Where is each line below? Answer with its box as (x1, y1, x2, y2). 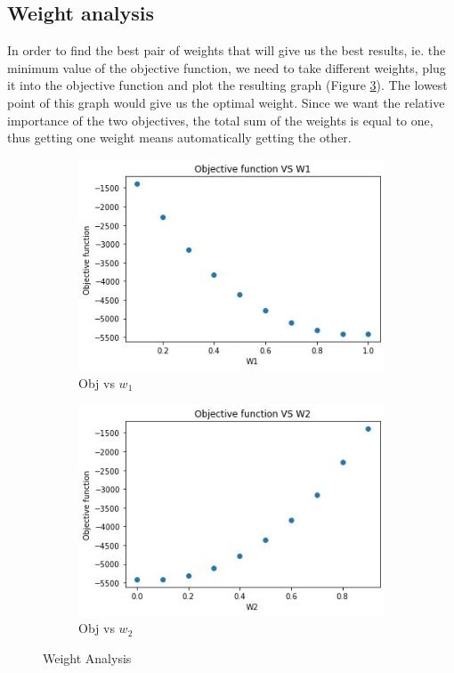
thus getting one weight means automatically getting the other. (7, 128, 352, 147)
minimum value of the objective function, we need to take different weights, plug (7, 58, 446, 77)
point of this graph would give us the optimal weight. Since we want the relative (7, 93, 445, 111)
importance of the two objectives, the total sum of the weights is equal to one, (7, 110, 434, 129)
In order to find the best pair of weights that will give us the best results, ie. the (7, 41, 446, 60)
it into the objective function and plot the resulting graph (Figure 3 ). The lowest (7, 76, 448, 94)
